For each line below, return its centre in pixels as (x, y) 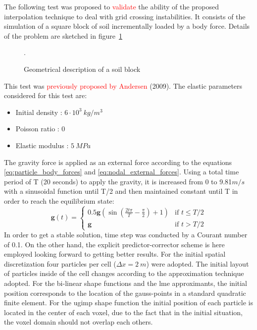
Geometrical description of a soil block (82, 69)
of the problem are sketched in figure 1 (63, 35)
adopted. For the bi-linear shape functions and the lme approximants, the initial (126, 283)
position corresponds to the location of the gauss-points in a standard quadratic (125, 293)
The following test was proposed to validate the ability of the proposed (112, 6)
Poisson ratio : (37, 129)
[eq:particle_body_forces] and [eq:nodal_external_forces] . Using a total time (122, 172)
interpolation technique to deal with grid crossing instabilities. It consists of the (125, 16)
